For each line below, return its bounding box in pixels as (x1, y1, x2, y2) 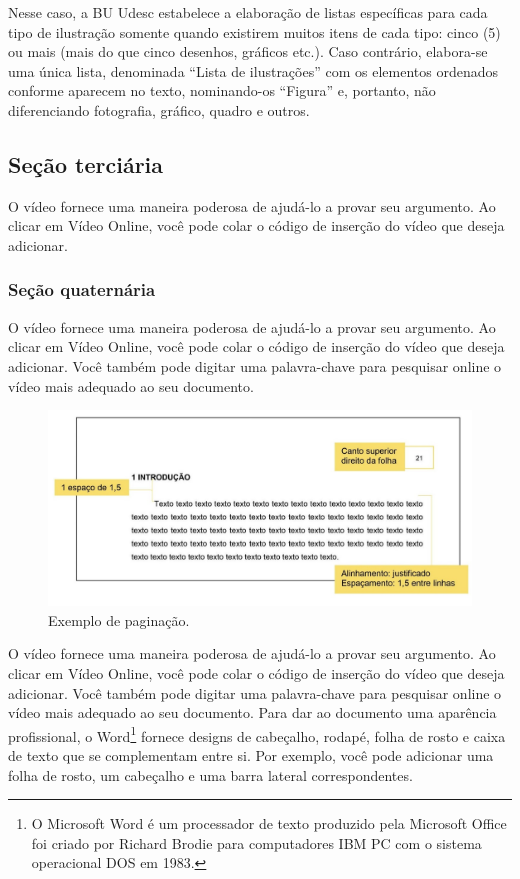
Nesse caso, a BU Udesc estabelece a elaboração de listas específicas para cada (8, 2, 488, 22)
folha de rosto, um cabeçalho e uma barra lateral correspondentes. (8, 764, 413, 785)
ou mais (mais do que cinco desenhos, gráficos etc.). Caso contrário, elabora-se (8, 41, 488, 62)
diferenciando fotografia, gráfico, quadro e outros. (8, 99, 310, 120)
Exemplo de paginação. (48, 609, 190, 630)
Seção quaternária (8, 277, 156, 302)
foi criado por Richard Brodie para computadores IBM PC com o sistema (31, 832, 482, 853)
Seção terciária (8, 148, 164, 179)
